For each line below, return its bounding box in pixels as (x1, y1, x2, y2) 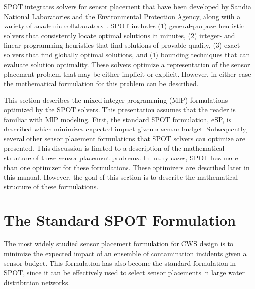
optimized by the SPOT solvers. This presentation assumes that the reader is (4, 104, 236, 114)
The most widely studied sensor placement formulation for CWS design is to (4, 238, 234, 249)
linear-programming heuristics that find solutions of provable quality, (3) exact (4, 40, 240, 50)
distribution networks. (4, 277, 70, 287)
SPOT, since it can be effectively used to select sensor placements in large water (4, 267, 245, 278)
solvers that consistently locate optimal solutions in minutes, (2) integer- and (4, 30, 235, 40)
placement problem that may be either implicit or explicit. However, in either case (4, 69, 251, 79)
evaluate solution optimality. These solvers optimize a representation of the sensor (4, 59, 250, 69)
